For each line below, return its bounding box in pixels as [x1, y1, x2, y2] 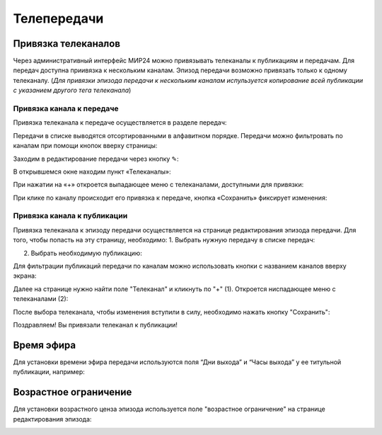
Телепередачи [13, 11, 104, 26]
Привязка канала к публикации [13, 211, 128, 221]
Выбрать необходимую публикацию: [30, 249, 143, 257]
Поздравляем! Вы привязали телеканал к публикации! [13, 320, 178, 329]
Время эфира [13, 339, 76, 351]
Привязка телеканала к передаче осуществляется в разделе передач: [13, 118, 227, 127]
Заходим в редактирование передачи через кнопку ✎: [13, 154, 180, 163]
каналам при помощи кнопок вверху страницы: [13, 142, 158, 150]
